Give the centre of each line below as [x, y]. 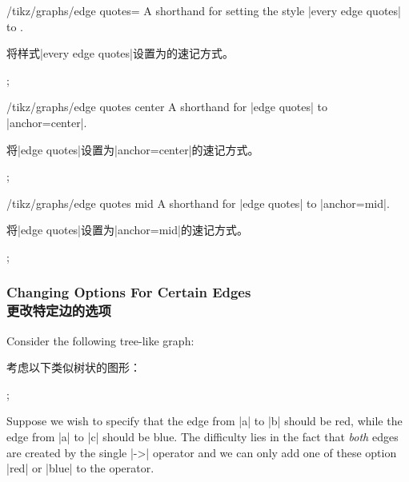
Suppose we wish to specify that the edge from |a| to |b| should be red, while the [204, 421]
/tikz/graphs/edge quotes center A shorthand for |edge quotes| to [167, 107]
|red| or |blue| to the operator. [80, 468]
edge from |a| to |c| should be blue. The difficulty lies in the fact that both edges [202, 437]
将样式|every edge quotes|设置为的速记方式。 [120, 53]
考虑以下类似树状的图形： [74, 367]
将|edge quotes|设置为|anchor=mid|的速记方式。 [127, 230]
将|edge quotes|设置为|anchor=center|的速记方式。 [133, 149]
